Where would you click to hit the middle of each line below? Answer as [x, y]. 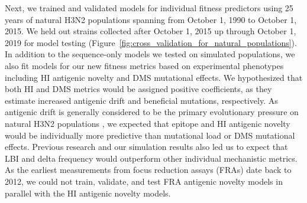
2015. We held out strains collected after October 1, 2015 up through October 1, [151, 31]
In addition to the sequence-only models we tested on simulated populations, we [150, 54]
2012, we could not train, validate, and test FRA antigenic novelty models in [144, 181]
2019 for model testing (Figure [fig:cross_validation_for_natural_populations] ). [151, 42]
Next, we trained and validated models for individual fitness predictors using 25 [149, 8]
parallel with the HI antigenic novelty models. [88, 193]
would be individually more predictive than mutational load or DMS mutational [150, 135]
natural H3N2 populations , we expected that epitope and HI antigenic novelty [148, 123]
